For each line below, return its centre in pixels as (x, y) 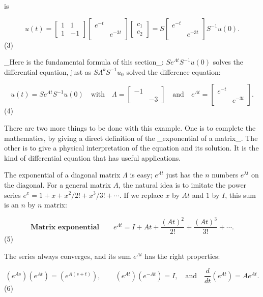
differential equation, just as (48, 71)
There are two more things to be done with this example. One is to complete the (130, 127)
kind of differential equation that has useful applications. (93, 157)
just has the (184, 175)
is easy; (141, 175)
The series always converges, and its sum (68, 256)
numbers (225, 175)
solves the (228, 62)
